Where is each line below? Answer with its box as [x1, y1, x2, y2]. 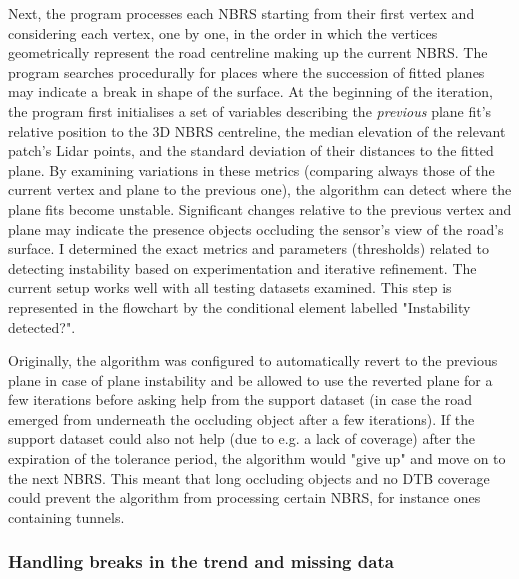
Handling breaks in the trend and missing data [8, 549, 394, 574]
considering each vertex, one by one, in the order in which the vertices [8, 22, 438, 43]
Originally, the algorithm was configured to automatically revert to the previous [8, 350, 498, 371]
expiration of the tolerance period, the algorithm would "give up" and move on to [8, 448, 506, 469]
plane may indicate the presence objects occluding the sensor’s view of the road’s [8, 218, 504, 239]
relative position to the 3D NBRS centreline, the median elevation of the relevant [8, 120, 506, 141]
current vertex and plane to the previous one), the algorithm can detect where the [8, 179, 512, 200]
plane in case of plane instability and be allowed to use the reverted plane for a [8, 369, 493, 390]
